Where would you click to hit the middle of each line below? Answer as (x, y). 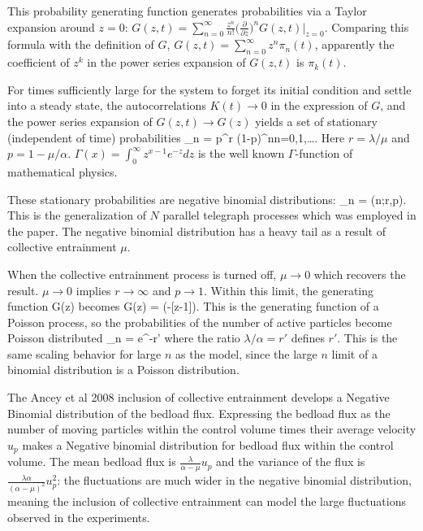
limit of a (354, 353)
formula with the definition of (81, 44)
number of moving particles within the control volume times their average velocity (212, 429)
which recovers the (360, 274)
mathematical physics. (63, 171)
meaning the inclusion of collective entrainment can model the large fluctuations (207, 501)
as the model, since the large (246, 353)
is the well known (241, 153)
